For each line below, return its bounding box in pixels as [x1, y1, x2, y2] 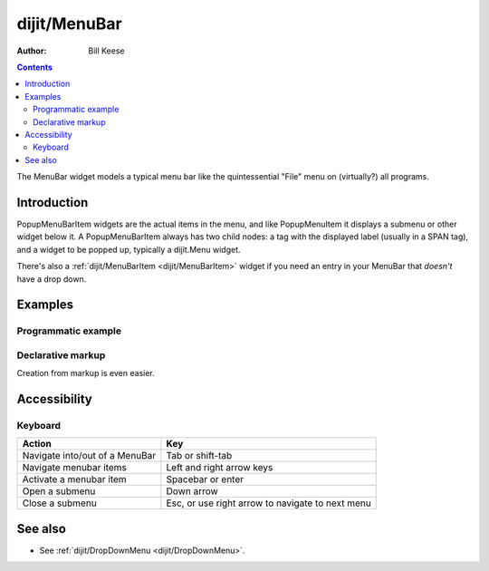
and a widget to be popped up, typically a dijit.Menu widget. [16, 244, 241, 255]
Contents [16, 62, 53, 73]
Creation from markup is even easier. [16, 368, 156, 379]
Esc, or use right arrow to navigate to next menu [166, 497, 371, 509]
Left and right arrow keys [166, 461, 273, 474]
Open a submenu [22, 485, 96, 498]
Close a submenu [22, 497, 97, 509]
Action [22, 438, 52, 450]
